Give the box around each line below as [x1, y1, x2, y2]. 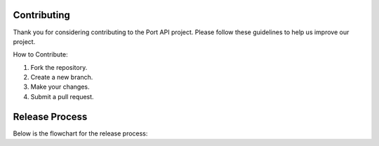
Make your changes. [30, 82, 91, 91]
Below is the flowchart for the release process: [13, 129, 148, 138]
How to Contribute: [13, 50, 68, 59]
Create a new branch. [30, 73, 93, 82]
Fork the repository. [30, 63, 88, 71]
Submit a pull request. [30, 92, 94, 101]
